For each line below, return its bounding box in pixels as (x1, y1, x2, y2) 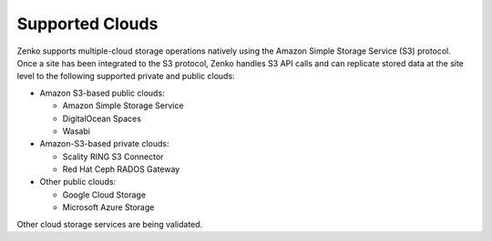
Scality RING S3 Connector (62, 151, 164, 162)
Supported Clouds (16, 14, 159, 34)
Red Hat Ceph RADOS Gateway (62, 164, 180, 175)
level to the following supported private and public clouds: (16, 71, 236, 82)
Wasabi (62, 126, 91, 136)
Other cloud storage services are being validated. (16, 218, 203, 229)
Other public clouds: (39, 176, 117, 187)
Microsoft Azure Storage (62, 202, 155, 213)
